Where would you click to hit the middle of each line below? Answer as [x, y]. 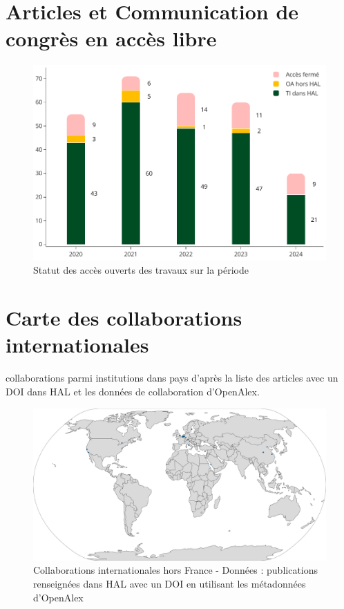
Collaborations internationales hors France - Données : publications [176, 570]
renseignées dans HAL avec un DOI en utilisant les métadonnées [170, 583]
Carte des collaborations [124, 318]
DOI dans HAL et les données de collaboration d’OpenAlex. [133, 391]
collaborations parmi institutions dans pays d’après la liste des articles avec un [172, 378]
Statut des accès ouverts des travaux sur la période [141, 270]
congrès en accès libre [111, 38]
